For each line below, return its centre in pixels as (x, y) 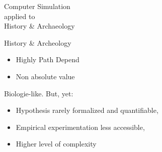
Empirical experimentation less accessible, (80, 127)
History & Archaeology (39, 26)
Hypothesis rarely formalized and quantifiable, (87, 110)
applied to (20, 16)
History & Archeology (38, 42)
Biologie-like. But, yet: (39, 93)
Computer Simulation (37, 6)
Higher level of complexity (56, 144)
